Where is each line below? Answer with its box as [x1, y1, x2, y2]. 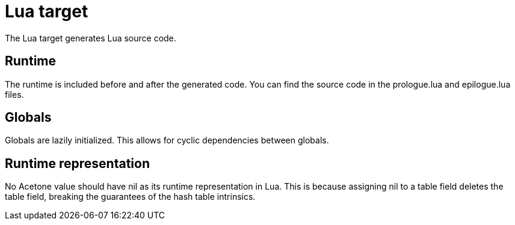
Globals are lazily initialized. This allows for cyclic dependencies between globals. [5, 135, 329, 146]
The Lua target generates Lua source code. [5, 32, 176, 43]
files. [5, 89, 24, 100]
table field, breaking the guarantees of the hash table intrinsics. [5, 191, 256, 202]
